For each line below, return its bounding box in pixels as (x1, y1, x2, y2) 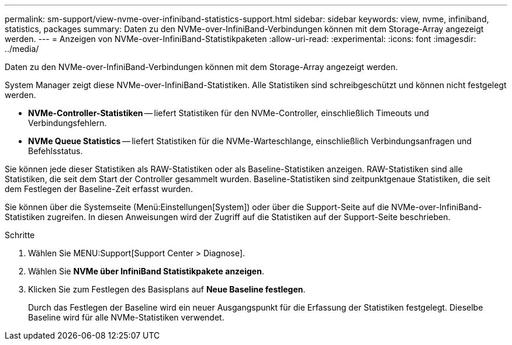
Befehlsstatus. (28, 146, 83, 156)
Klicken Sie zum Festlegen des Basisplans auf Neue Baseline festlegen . (28, 284, 306, 294)
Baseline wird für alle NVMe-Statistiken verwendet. (28, 312, 224, 322)
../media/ (5, 44, 39, 54)
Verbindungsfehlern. (28, 118, 107, 128)
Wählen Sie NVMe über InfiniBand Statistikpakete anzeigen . (28, 266, 264, 276)
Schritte (5, 230, 35, 240)
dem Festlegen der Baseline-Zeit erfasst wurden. (5, 184, 193, 194)
